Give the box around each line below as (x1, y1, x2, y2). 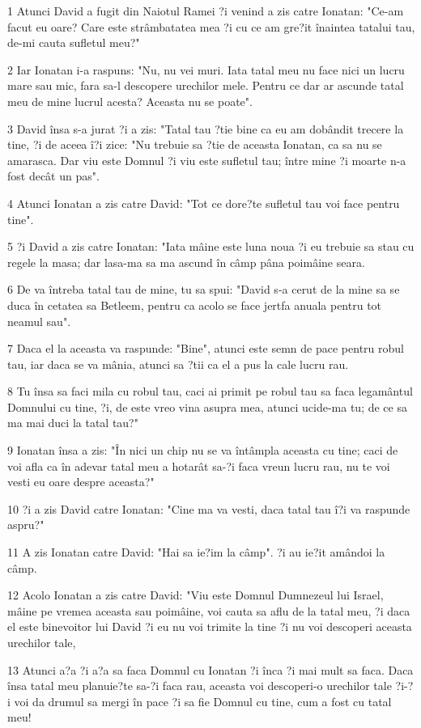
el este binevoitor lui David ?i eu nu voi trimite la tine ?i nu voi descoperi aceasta (7, 618, 412, 635)
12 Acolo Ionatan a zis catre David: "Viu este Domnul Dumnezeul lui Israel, (7, 586, 384, 603)
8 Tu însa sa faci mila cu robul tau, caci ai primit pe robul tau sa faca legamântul (7, 383, 413, 400)
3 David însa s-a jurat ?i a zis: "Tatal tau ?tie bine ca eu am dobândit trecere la (7, 120, 404, 137)
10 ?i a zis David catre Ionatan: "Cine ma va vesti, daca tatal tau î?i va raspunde (7, 500, 410, 517)
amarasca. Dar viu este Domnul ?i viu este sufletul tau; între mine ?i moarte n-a (7, 151, 406, 168)
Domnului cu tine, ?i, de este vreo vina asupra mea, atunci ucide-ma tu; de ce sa (7, 398, 407, 415)
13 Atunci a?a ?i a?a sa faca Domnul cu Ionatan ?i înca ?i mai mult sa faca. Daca (7, 661, 414, 678)
